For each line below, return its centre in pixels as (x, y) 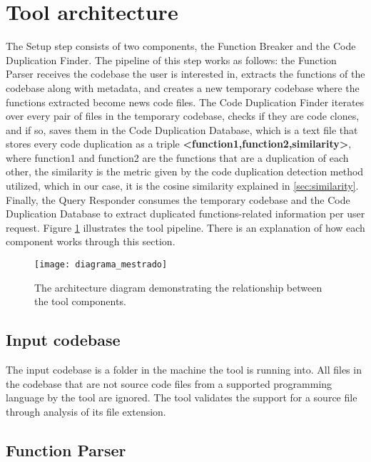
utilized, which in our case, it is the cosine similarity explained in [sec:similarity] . (182, 186)
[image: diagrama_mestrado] (101, 265)
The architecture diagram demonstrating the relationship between (178, 287)
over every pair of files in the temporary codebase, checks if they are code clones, (183, 116)
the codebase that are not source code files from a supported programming (169, 383)
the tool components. (80, 301)
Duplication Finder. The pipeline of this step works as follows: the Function (171, 60)
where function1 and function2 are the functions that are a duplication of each (177, 157)
